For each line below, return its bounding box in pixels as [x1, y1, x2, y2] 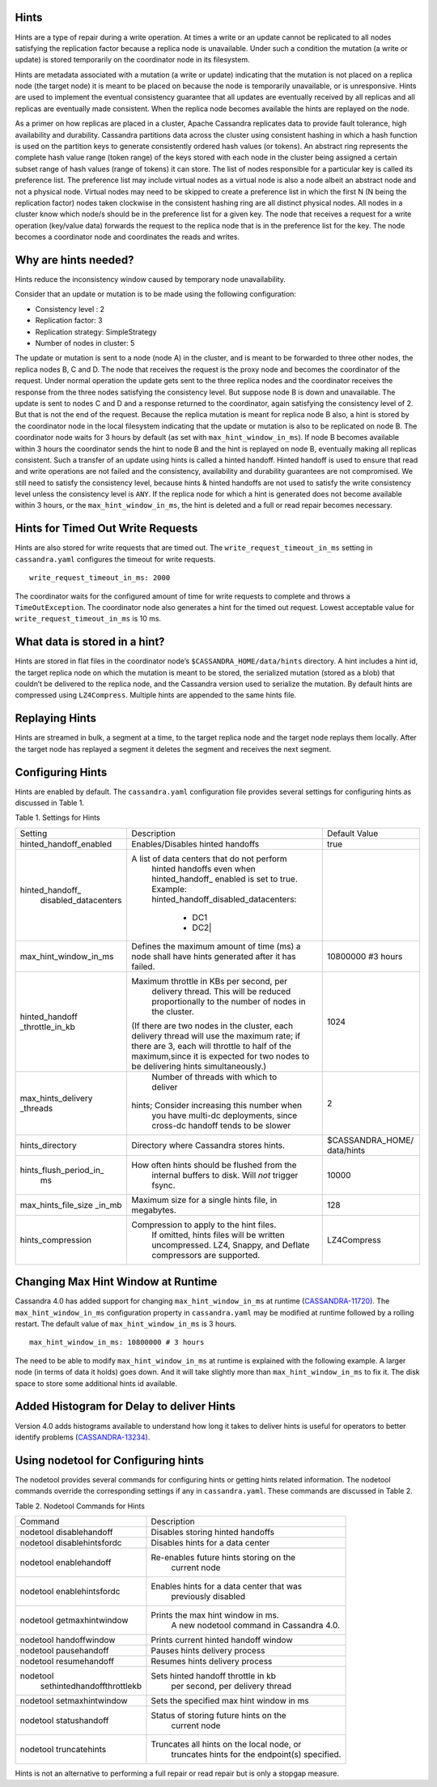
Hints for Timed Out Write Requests [15, 522, 198, 535]
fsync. [151, 1179, 176, 1191]
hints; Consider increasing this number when [131, 1099, 303, 1111]
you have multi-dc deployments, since [151, 1110, 298, 1121]
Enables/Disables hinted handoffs [131, 838, 260, 850]
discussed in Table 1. [15, 798, 85, 808]
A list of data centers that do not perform [131, 853, 287, 864]
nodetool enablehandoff [19, 1557, 112, 1568]
